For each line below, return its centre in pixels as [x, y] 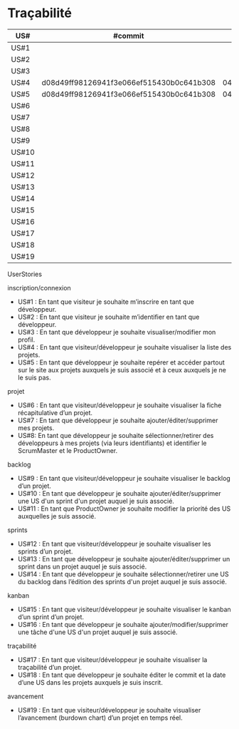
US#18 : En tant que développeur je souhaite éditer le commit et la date [122, 675]
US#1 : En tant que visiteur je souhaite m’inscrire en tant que [106, 302]
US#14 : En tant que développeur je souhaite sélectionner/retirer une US [123, 574]
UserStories [25, 274]
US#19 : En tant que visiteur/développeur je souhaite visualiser [109, 710]
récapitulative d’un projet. [55, 412]
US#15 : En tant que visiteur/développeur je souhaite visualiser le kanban [124, 609]
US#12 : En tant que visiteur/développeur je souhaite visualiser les [114, 544]
